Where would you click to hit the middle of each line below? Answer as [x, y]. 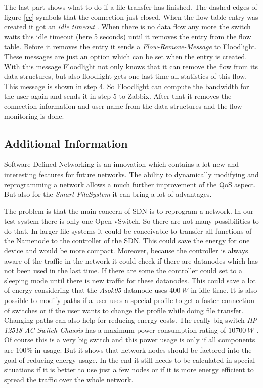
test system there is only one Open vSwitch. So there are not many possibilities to [131, 221]
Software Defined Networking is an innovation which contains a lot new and [121, 164]
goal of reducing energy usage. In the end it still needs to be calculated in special [130, 359]
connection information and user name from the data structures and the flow [123, 105]
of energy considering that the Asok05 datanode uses [86, 290]
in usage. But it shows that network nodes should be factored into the [143, 350]
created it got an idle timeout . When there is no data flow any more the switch [127, 27]
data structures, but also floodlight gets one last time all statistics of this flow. [126, 76]
